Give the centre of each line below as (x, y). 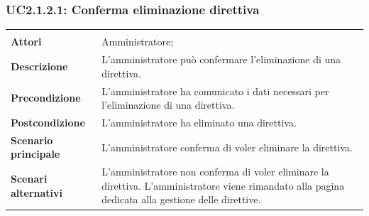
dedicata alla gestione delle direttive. (181, 199)
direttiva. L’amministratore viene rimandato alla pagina (223, 185)
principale (35, 154)
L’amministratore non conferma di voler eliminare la (215, 172)
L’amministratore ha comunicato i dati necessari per (215, 91)
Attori (26, 42)
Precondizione (46, 98)
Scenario (32, 140)
